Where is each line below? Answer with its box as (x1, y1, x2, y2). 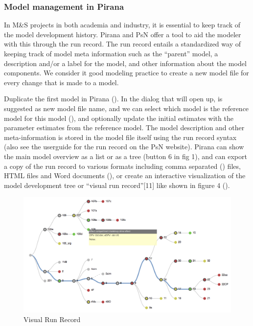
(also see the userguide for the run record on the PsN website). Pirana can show (4, 141, 244, 152)
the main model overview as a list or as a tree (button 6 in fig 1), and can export (4, 151, 247, 161)
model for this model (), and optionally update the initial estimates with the (4, 113, 233, 123)
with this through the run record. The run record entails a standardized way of (4, 39, 241, 49)
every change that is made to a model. (4, 77, 119, 87)
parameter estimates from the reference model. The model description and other (4, 122, 245, 133)
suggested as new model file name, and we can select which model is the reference (4, 103, 249, 113)
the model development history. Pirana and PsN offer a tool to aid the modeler (4, 29, 241, 39)
